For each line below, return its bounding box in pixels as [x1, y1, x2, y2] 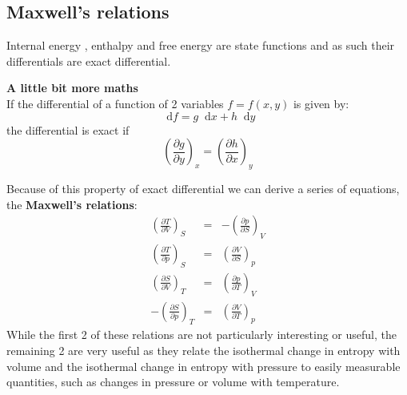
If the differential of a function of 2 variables [6, 95, 224, 111]
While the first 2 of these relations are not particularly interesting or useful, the [6, 326, 397, 343]
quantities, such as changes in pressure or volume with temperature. [6, 373, 340, 390]
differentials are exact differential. [6, 52, 171, 69]
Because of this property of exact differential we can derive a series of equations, [6, 179, 400, 196]
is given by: [293, 95, 349, 111]
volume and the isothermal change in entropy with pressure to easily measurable [6, 357, 401, 374]
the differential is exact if [6, 121, 130, 138]
